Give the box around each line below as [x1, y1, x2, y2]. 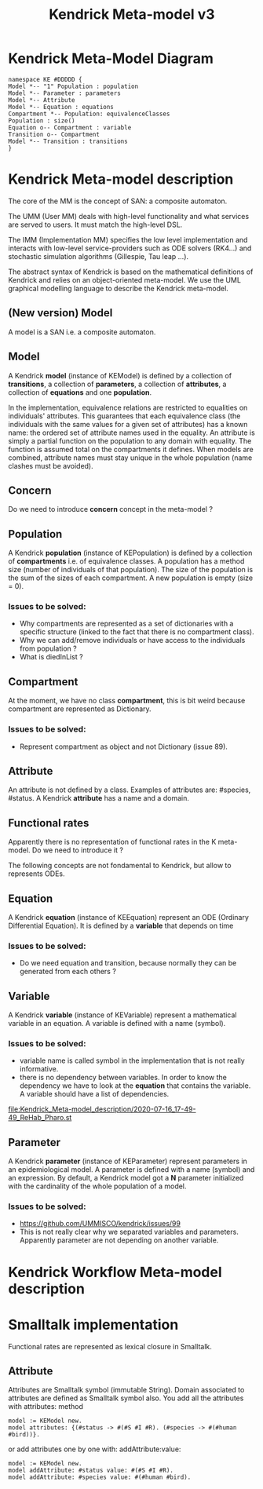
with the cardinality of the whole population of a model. [8, 1181, 187, 1191]
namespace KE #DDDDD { [8, 75, 82, 83]
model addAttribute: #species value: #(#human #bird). [8, 1473, 192, 1481]
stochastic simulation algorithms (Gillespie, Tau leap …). [8, 251, 189, 261]
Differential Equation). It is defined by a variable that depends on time [8, 921, 234, 930]
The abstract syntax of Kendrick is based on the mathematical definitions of [8, 267, 254, 276]
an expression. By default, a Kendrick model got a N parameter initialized [8, 1173, 244, 1183]
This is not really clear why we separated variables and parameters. [19, 1227, 239, 1237]
